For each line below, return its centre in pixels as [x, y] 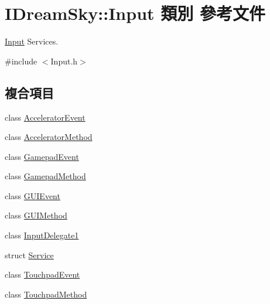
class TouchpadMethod [46, 294]
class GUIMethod [36, 215]
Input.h [64, 61]
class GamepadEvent [42, 156]
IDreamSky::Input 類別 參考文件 [135, 13]
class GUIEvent [33, 195]
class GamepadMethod [45, 176]
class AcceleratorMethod [49, 137]
